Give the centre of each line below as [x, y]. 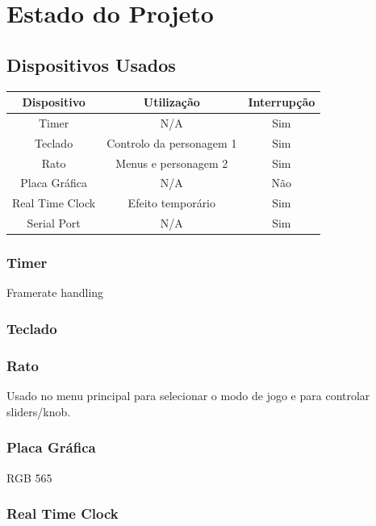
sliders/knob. [39, 411]
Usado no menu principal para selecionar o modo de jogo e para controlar [188, 396]
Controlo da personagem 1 [172, 142]
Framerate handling [55, 292]
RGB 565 [29, 477]
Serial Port [54, 223]
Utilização [171, 102]
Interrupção [282, 102]
